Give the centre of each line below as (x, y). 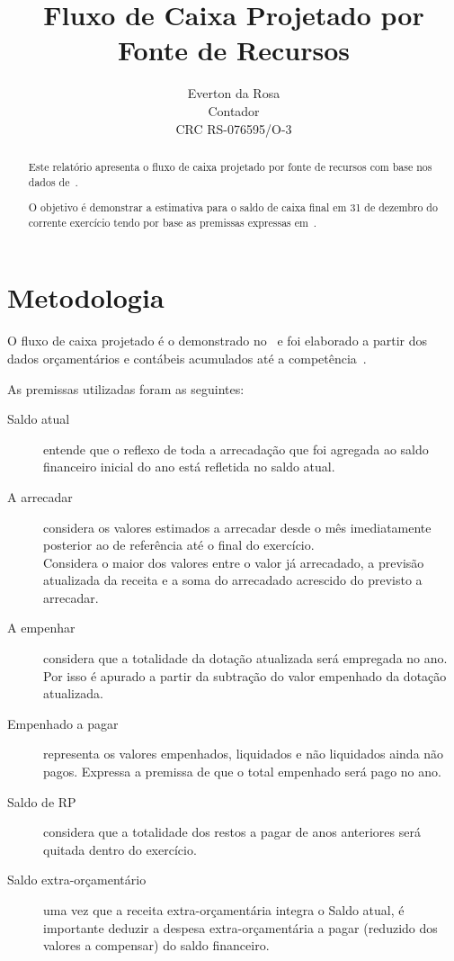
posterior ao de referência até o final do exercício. (179, 545)
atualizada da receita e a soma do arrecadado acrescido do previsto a (233, 580)
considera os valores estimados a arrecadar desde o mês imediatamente (237, 527)
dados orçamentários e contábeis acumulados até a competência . (187, 358)
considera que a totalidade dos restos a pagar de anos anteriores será (232, 832)
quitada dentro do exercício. (120, 849)
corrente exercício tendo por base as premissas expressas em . (173, 222)
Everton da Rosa (234, 93)
